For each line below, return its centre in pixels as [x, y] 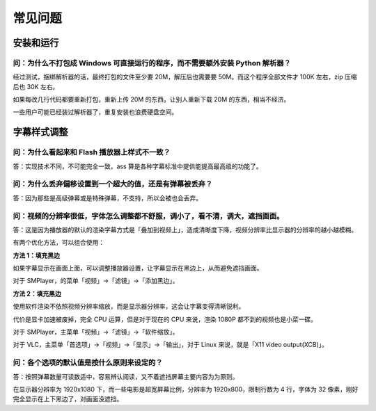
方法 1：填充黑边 [37, 255]
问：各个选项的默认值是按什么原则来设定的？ [88, 363]
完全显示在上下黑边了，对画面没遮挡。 [68, 399]
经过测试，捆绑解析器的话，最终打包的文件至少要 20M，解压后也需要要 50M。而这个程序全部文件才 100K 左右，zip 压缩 [185, 77]
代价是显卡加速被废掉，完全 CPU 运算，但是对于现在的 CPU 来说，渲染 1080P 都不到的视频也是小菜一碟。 [165, 319]
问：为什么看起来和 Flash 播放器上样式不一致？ [92, 152]
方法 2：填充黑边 [37, 293]
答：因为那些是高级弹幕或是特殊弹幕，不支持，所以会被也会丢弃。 [107, 198]
